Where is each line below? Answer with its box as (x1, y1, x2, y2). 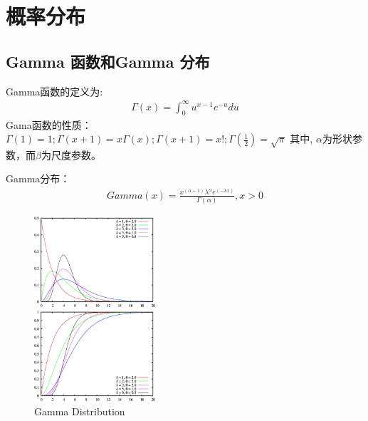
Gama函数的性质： (6, 117, 92, 132)
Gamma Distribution (34, 403, 125, 418)
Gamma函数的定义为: (6, 83, 103, 98)
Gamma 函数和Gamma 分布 (6, 50, 210, 72)
